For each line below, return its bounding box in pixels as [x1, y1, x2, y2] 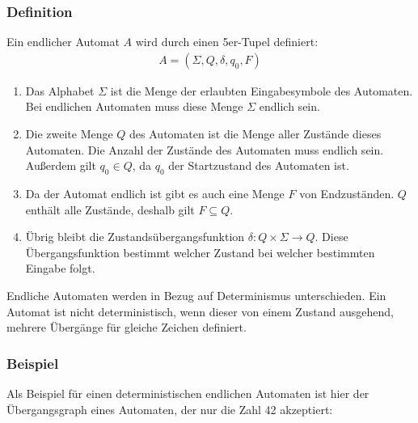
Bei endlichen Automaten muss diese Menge [25, 98, 243, 115]
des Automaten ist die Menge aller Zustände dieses [129, 125, 382, 142]
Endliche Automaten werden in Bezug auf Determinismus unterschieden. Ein [6, 286, 386, 303]
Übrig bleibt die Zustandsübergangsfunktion [25, 228, 245, 245]
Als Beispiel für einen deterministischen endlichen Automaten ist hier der [6, 384, 369, 401]
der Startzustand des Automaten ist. [168, 157, 349, 174]
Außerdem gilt [25, 157, 96, 174]
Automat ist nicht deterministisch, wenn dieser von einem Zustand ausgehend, [6, 302, 394, 319]
